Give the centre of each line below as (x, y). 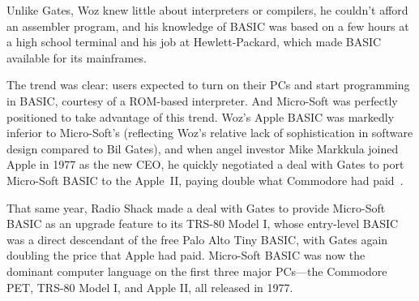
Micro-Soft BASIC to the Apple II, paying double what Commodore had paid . (205, 180)
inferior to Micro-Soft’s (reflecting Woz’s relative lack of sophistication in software (210, 133)
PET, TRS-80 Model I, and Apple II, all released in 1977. (150, 287)
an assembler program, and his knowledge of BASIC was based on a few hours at (208, 26)
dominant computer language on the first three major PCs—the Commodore (197, 271)
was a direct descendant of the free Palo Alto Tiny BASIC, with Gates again (197, 239)
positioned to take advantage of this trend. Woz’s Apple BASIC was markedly (201, 116)
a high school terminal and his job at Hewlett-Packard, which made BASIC (194, 42)
